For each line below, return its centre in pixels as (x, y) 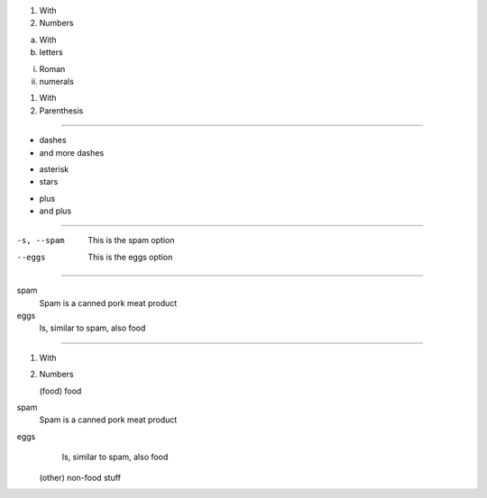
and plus (55, 211)
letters (51, 52)
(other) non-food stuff (80, 477)
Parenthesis (61, 110)
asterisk (54, 169)
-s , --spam (41, 240)
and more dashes (72, 152)
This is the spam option (131, 240)
